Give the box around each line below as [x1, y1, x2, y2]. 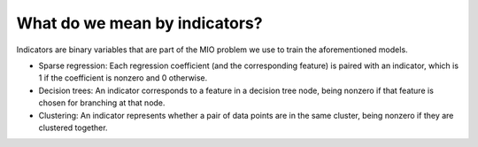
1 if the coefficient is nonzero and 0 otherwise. [38, 73, 208, 83]
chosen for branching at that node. [38, 97, 166, 108]
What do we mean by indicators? [16, 13, 263, 33]
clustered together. [38, 122, 108, 133]
